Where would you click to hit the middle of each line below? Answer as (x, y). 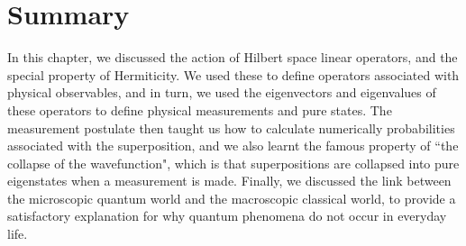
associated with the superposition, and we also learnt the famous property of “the (233, 146)
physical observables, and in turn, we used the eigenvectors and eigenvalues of (222, 92)
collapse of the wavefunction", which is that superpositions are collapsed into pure (233, 163)
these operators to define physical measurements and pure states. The (200, 109)
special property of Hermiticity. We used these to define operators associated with (233, 74)
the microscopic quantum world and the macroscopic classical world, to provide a (232, 198)
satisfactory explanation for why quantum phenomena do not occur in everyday (227, 216)
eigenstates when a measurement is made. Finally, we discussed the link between (229, 181)
